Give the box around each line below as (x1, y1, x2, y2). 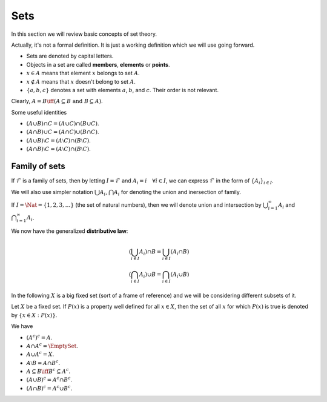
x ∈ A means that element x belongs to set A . (26, 70, 140, 77)
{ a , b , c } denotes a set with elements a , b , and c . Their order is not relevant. (26, 86, 219, 93)
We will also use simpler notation (11, 188, 93, 195)
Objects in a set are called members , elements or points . (26, 61, 170, 68)
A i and (278, 201, 296, 210)
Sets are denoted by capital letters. (26, 52, 114, 60)
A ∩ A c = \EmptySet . (26, 341, 79, 349)
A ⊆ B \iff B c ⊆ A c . (26, 367, 71, 375)
